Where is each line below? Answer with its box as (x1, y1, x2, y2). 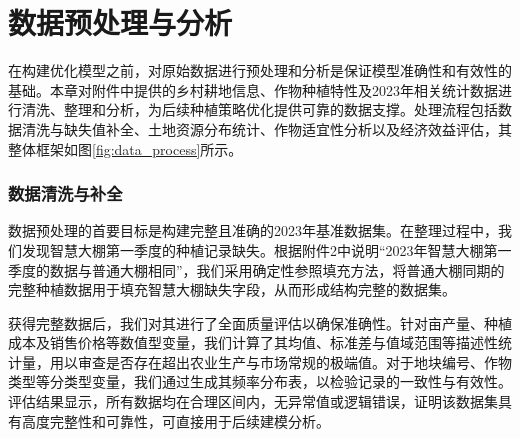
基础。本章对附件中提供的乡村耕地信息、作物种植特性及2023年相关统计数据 (8, 79, 498, 100)
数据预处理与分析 (8, 2, 233, 43)
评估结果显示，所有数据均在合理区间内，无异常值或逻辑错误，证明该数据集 (8, 391, 498, 412)
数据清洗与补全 (8, 181, 123, 206)
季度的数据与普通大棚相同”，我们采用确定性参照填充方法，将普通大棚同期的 (8, 259, 505, 280)
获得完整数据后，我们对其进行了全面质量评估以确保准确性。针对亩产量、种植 (8, 312, 512, 333)
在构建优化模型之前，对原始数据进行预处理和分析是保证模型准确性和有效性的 (8, 60, 512, 81)
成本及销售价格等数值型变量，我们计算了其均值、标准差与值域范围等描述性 (8, 332, 498, 353)
